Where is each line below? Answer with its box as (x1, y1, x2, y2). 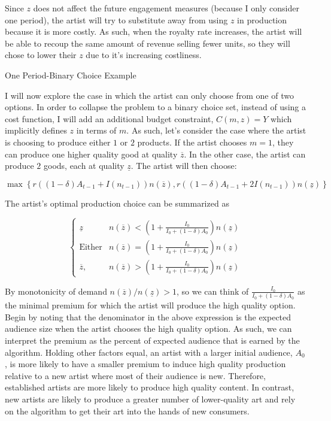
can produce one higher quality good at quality (5, 147, 178, 160)
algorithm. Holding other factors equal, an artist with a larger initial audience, (5, 346, 293, 358)
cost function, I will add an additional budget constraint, (5, 112, 214, 125)
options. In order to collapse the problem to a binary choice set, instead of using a (5, 101, 306, 113)
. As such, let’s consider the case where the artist (126, 124, 306, 137)
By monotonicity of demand (5, 284, 107, 297)
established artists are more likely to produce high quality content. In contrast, (5, 381, 294, 393)
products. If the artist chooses (137, 135, 247, 148)
